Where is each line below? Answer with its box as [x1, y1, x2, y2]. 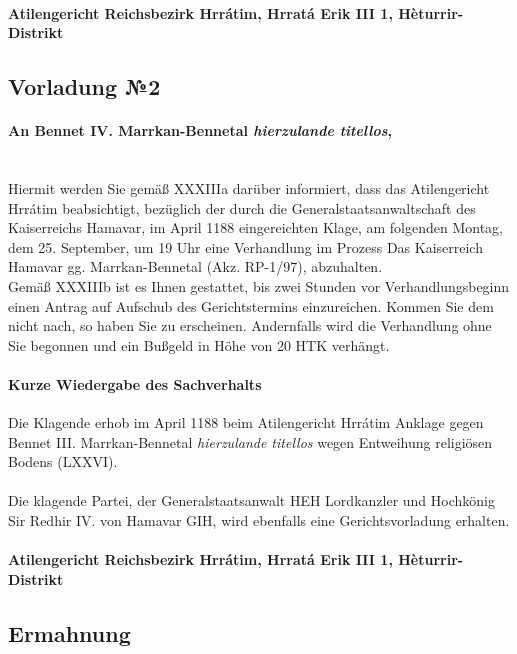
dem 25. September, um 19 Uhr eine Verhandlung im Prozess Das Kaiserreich [8, 236, 483, 257]
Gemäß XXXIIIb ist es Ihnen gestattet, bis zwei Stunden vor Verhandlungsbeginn [8, 275, 510, 296]
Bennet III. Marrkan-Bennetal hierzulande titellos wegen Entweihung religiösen [8, 431, 493, 452]
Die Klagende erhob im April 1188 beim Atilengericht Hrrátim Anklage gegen [8, 412, 484, 433]
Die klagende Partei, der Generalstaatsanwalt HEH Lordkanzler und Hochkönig [8, 490, 495, 511]
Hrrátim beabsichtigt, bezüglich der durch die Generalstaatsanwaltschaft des [8, 197, 476, 218]
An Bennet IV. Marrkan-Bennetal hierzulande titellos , [8, 120, 393, 141]
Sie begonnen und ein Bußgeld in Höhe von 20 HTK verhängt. [8, 334, 390, 355]
